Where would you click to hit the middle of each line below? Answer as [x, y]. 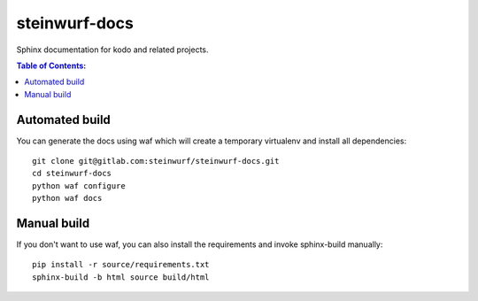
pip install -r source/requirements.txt [121, 265]
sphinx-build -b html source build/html [121, 277]
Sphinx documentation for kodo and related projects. [112, 50]
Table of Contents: [51, 66]
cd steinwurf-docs [72, 174]
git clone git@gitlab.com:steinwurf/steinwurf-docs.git [156, 161]
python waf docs [67, 198]
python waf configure [79, 185]
